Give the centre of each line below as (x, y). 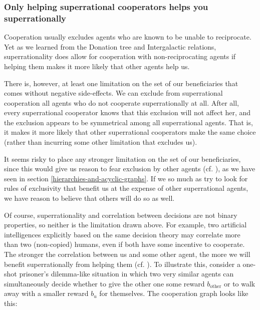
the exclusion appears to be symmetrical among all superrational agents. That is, (128, 122)
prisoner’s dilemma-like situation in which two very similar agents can (126, 274)
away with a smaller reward (46, 293)
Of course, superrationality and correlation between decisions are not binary (121, 215)
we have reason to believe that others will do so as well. (89, 198)
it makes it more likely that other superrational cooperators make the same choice (130, 132)
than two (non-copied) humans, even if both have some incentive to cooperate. (124, 244)
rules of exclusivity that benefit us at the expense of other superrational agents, (126, 188)
